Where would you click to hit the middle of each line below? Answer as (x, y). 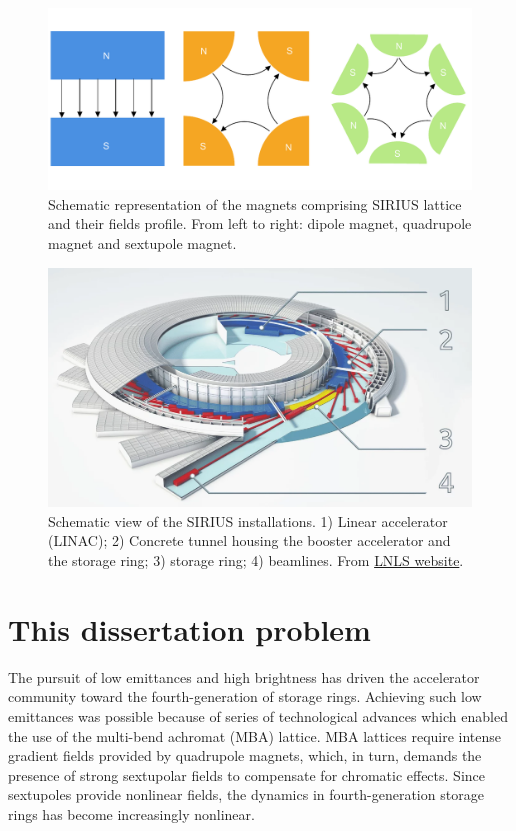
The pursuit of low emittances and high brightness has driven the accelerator (244, 676)
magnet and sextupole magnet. (142, 242)
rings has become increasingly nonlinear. (131, 813)
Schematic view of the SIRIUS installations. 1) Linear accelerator (248, 520)
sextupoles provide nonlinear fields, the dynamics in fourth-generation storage (246, 794)
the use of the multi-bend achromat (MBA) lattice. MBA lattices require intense (255, 735)
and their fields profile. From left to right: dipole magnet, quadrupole (260, 223)
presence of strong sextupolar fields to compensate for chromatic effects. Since (246, 774)
